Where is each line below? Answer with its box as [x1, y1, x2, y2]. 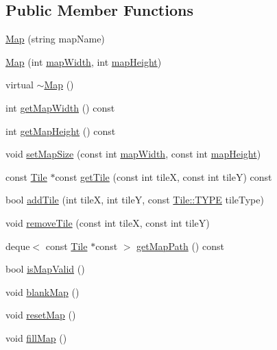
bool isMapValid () [5, 262, 85, 276]
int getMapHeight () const [5, 123, 116, 138]
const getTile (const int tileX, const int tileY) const [55, 169, 272, 184]
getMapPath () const [136, 238, 224, 253]
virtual [5, 77, 34, 92]
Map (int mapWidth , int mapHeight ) [5, 54, 162, 68]
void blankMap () [5, 284, 80, 299]
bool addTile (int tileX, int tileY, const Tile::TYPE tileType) [5, 192, 264, 207]
